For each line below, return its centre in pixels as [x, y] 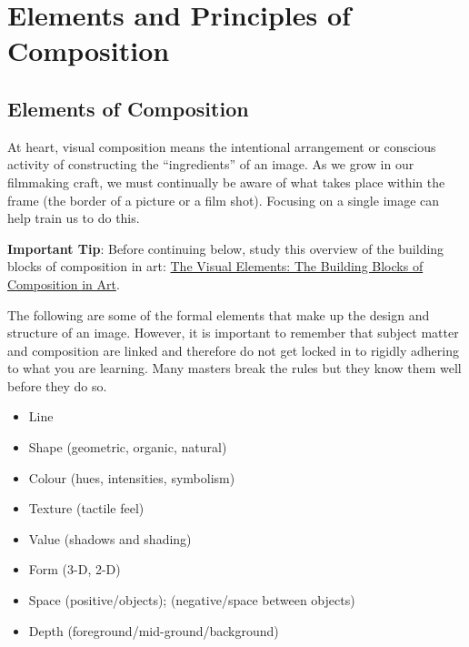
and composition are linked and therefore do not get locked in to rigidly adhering [233, 350]
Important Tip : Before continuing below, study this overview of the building [226, 248]
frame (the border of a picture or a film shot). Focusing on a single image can [224, 200]
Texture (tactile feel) [86, 508]
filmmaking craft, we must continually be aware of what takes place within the [226, 182]
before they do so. [57, 385]
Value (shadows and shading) [110, 538]
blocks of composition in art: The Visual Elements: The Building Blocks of [215, 266]
